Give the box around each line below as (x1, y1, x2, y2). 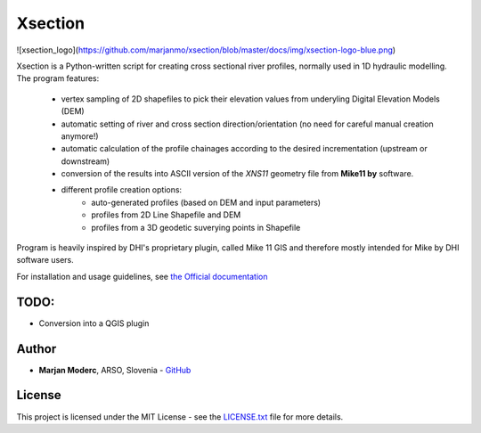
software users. (16, 255, 75, 266)
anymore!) (61, 130, 99, 142)
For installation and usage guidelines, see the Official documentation (16, 271, 268, 282)
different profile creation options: (61, 184, 183, 195)
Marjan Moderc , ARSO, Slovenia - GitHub (38, 364, 192, 375)
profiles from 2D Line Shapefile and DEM (91, 209, 241, 220)
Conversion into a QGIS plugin (38, 317, 150, 329)
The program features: (16, 73, 100, 84)
